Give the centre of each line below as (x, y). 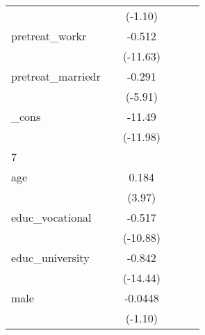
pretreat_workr (49, 36)
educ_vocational (51, 217)
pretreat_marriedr (56, 76)
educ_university (50, 258)
